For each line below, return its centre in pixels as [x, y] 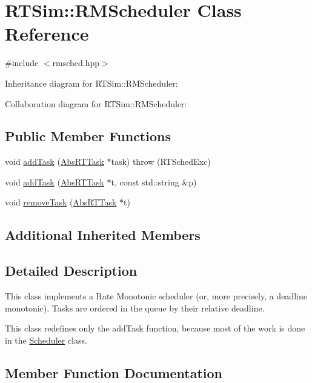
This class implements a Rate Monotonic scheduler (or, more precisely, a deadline [156, 296]
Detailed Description [71, 271]
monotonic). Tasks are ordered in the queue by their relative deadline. [135, 308]
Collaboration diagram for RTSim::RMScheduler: [96, 103]
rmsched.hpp [76, 63]
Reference [47, 34]
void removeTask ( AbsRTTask [61, 202]
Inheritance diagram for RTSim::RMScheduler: [91, 83]
